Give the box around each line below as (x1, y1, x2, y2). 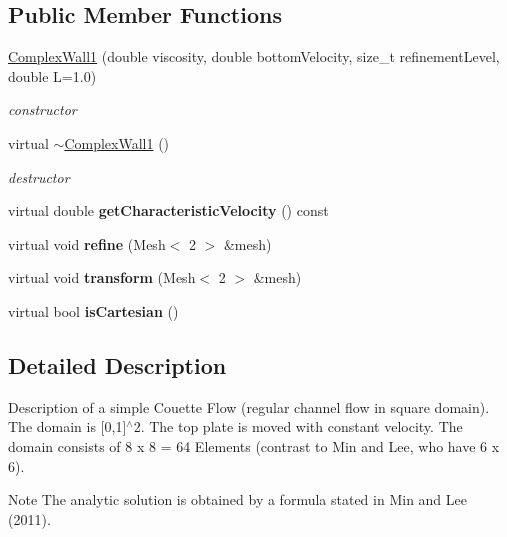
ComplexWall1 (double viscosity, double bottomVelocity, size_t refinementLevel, (8, 46, 500, 67)
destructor (8, 166, 70, 187)
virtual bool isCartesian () (8, 300, 179, 321)
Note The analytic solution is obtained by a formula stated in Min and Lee (8, 489, 467, 510)
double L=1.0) (8, 65, 97, 86)
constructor (8, 99, 77, 120)
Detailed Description (8, 349, 227, 380)
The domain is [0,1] (8, 416, 127, 437)
